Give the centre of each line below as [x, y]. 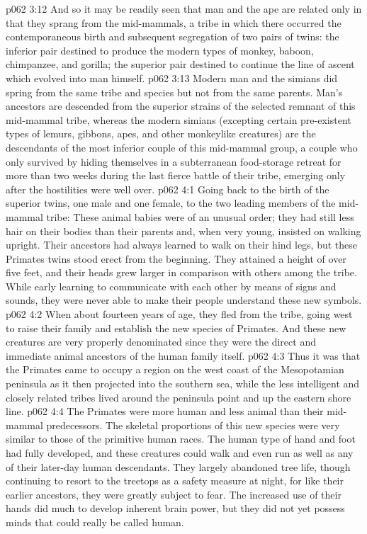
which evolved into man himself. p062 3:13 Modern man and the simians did [172, 78]
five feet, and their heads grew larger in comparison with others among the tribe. [181, 272]
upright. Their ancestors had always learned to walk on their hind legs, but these [182, 245]
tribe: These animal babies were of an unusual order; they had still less [200, 216]
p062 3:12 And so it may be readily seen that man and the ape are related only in [184, 8]
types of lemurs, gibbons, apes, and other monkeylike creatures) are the [161, 133]
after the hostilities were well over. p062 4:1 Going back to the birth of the [168, 189]
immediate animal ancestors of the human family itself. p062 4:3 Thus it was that [183, 355]
